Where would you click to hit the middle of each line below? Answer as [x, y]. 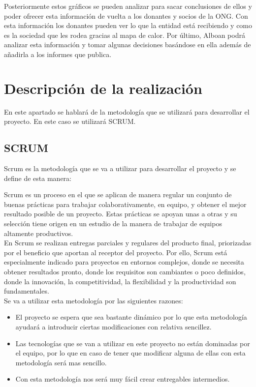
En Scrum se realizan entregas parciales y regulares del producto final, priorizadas [128, 243]
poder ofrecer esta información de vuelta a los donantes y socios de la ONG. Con [126, 15]
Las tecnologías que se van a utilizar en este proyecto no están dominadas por [133, 343]
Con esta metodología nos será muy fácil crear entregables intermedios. [123, 379]
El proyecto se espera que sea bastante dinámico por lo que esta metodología [131, 317]
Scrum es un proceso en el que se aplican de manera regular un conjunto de [118, 194]
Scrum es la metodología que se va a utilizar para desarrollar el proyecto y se [120, 168]
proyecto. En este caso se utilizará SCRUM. [70, 121]
